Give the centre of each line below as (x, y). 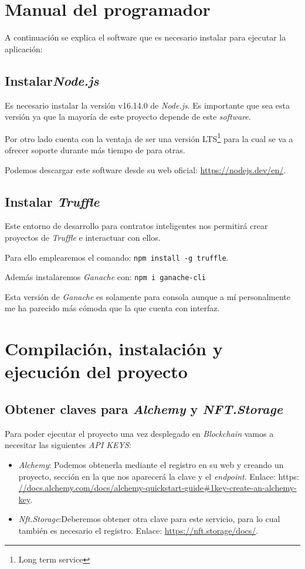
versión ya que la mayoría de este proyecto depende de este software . (128, 117)
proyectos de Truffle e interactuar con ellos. (83, 237)
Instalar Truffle (52, 201)
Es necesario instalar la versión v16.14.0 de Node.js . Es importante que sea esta (148, 105)
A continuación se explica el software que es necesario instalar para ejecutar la (145, 37)
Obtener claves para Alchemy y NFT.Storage (144, 408)
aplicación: (24, 48)
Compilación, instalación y (114, 349)
